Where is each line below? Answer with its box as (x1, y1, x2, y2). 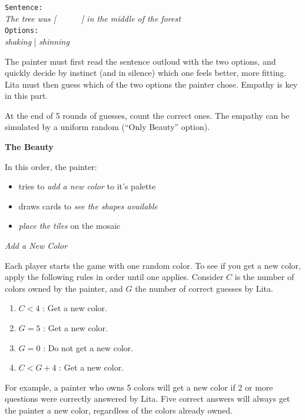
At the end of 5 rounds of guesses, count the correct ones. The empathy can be (5, 109, 290, 121)
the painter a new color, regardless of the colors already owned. (5, 404, 233, 416)
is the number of (234, 271, 294, 283)
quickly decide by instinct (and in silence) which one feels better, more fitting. (5, 66, 287, 79)
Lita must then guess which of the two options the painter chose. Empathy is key (5, 78, 298, 90)
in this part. (5, 89, 48, 102)
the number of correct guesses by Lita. (135, 282, 273, 294)
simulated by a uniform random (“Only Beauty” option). (5, 121, 210, 133)
